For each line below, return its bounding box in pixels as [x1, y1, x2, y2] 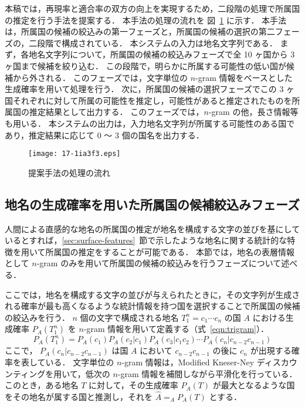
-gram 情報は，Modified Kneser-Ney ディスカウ [121, 355, 297, 368]
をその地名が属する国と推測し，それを [5, 390, 152, 402]
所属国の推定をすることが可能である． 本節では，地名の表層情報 [45, 245, 295, 257]
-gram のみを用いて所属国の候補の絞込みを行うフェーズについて [36, 257, 282, 269]
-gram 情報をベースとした [195, 71, 293, 83]
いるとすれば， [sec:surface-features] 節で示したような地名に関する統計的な [5, 234, 287, 246]
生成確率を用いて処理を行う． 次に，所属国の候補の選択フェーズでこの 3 [5, 83, 284, 95]
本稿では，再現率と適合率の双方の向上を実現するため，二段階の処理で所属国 [5, 2, 300, 14]
